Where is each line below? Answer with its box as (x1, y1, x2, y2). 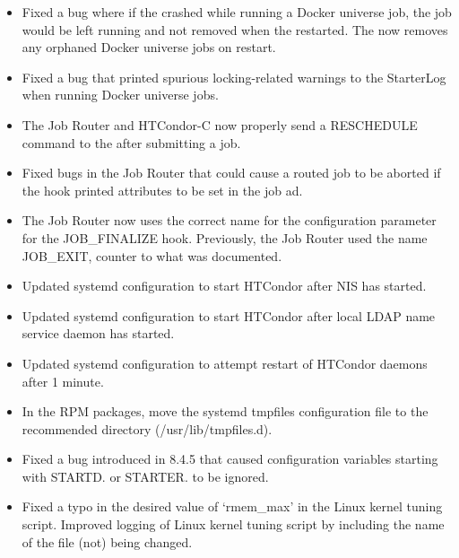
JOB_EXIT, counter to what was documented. (22, 246, 282, 265)
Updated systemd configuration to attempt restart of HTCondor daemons (22, 353, 428, 372)
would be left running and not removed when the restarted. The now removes (22, 20, 448, 39)
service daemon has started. (22, 324, 175, 343)
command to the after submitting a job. (22, 133, 241, 152)
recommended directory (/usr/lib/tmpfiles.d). (22, 419, 273, 438)
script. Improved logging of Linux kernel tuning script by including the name (22, 515, 445, 534)
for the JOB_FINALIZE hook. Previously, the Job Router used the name (22, 228, 428, 247)
